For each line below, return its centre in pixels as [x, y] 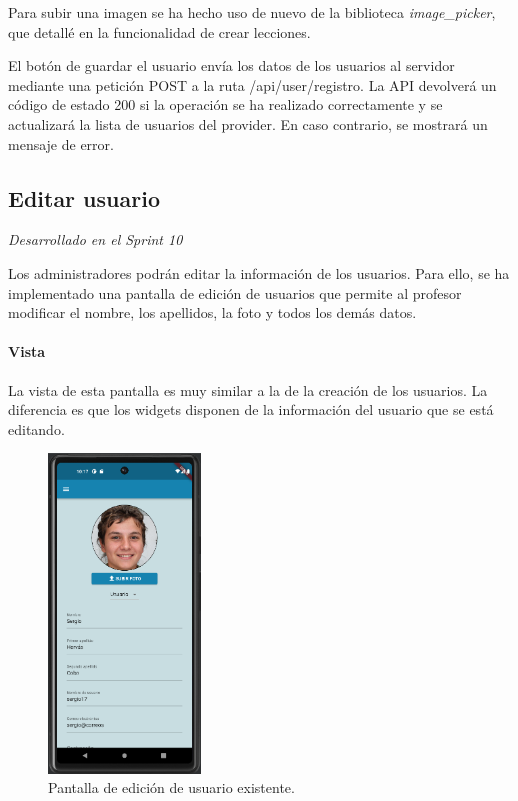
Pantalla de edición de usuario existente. [171, 787]
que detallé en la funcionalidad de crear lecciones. [159, 31]
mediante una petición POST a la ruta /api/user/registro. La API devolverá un [252, 84]
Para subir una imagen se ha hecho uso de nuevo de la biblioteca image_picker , [252, 12]
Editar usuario [84, 197]
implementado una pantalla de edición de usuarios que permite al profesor [235, 292]
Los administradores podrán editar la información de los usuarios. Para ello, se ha [259, 272]
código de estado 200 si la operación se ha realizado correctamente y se [225, 104]
